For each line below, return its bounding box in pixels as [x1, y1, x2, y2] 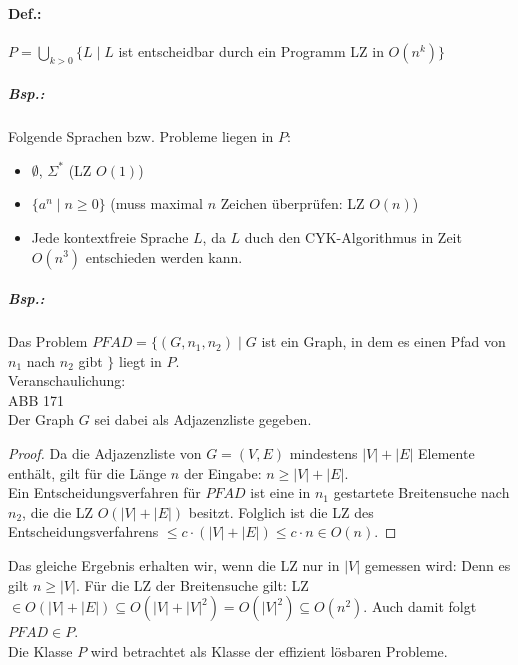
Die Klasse [8, 640, 73, 661]
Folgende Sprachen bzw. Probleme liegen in [8, 126, 274, 147]
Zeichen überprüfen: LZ [220, 193, 365, 214]
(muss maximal [110, 193, 203, 214]
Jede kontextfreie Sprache [31, 226, 189, 247]
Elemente [418, 443, 475, 464]
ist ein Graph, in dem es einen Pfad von [261, 331, 506, 352]
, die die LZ [22, 501, 94, 522]
